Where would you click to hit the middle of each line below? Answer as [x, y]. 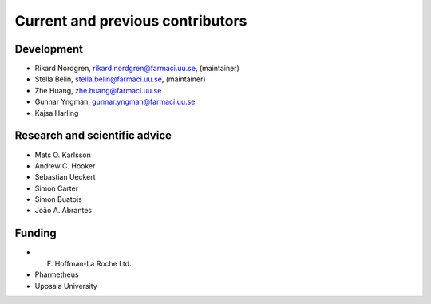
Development [49, 49]
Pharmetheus [57, 274]
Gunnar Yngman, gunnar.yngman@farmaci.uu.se [115, 102]
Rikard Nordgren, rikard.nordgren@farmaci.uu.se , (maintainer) [137, 69]
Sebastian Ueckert [65, 177]
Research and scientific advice [93, 136]
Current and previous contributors [131, 21]
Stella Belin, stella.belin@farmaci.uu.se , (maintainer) [121, 79]
